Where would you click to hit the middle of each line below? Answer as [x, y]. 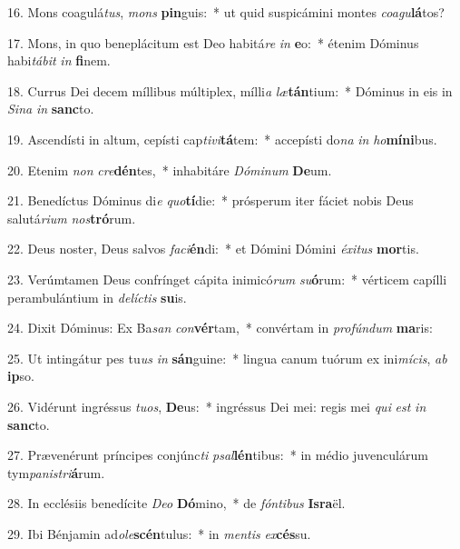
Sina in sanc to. [51, 109]
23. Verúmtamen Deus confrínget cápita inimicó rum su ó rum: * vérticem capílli [227, 279]
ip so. [21, 376]
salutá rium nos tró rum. [72, 218]
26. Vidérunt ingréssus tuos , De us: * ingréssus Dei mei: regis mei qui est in [217, 406]
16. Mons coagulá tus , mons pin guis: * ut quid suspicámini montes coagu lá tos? [226, 12]
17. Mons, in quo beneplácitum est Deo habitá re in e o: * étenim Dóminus [213, 42]
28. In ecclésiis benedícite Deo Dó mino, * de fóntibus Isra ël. [176, 503]
